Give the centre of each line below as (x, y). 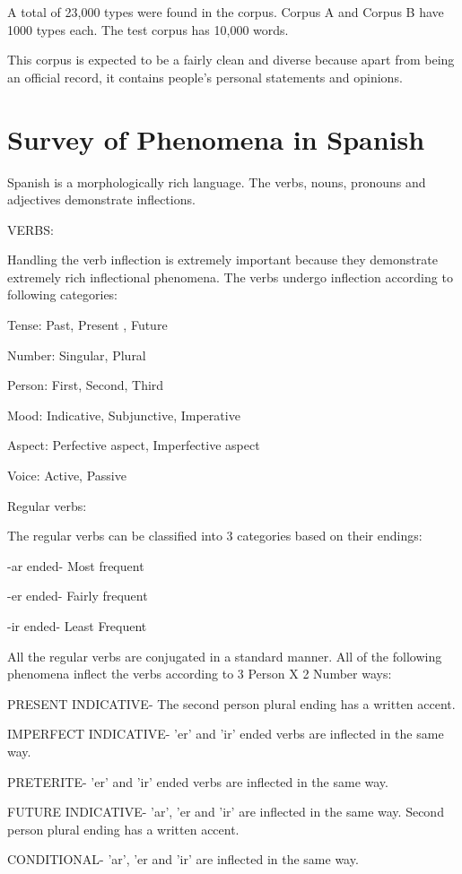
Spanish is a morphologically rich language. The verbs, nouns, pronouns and (217, 182)
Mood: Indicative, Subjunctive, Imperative (124, 415)
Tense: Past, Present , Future (87, 325)
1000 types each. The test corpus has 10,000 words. (148, 29)
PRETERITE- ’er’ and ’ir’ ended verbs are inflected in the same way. (198, 781)
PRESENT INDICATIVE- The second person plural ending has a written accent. (231, 703)
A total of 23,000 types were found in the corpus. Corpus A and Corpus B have (226, 12)
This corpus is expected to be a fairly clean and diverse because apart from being (231, 60)
